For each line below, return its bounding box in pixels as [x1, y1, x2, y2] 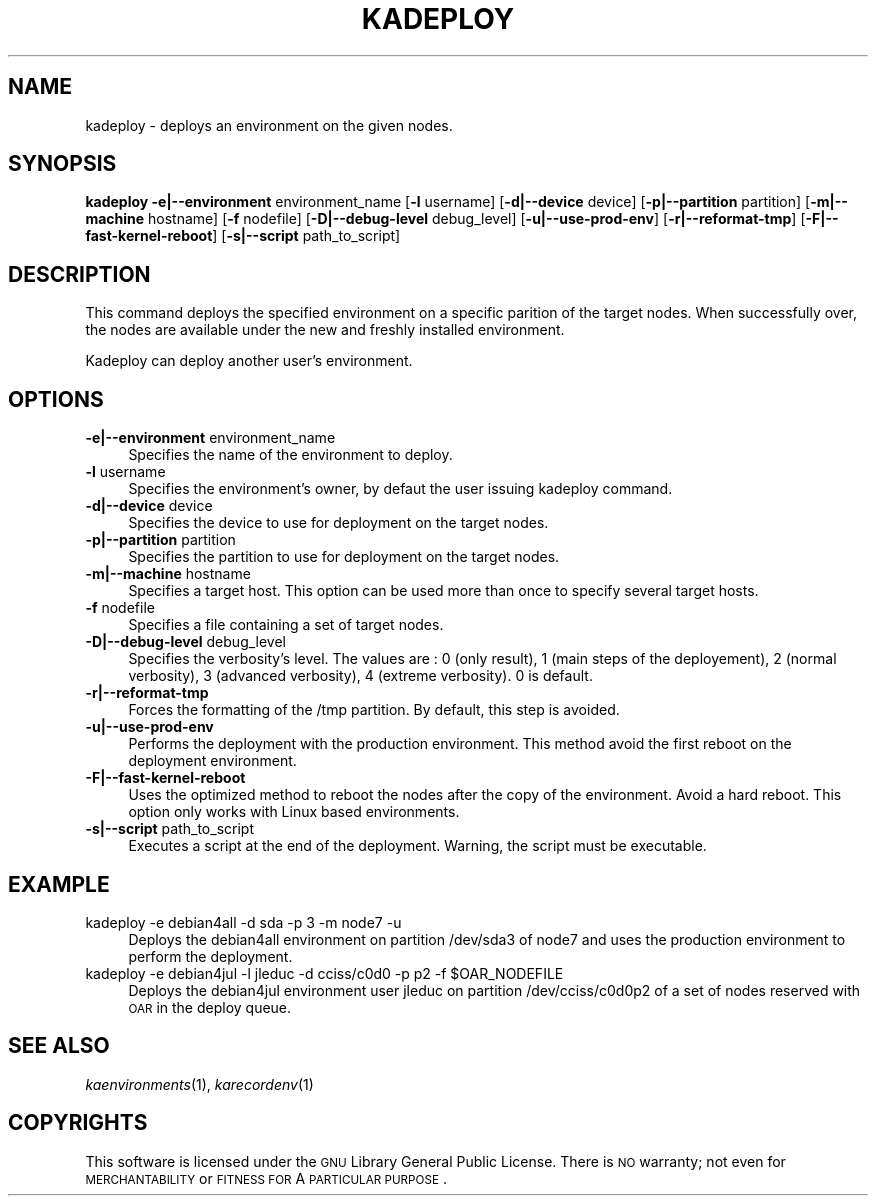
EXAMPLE [8, 871, 110, 897]
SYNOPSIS [8, 151, 117, 177]
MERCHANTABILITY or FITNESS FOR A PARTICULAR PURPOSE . [85, 1169, 447, 1187]
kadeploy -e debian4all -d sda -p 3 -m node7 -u [85, 913, 402, 931]
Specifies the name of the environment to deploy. [128, 446, 453, 464]
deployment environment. [128, 752, 297, 770]
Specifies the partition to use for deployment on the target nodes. [128, 548, 560, 566]
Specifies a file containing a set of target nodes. [128, 616, 444, 634]
